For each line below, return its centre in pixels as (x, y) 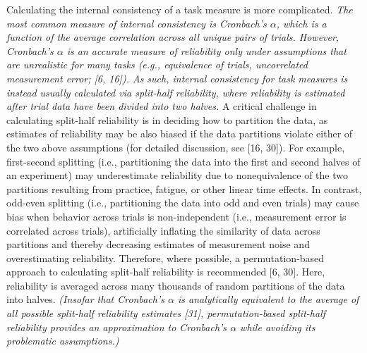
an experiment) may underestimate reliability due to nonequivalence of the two (177, 175)
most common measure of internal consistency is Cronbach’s (137, 23)
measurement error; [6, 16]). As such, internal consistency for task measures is (177, 78)
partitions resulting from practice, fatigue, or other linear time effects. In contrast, (184, 188)
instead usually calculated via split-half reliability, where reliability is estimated (176, 92)
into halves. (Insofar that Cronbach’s (85, 299)
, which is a (301, 23)
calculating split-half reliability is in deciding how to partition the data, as (167, 119)
